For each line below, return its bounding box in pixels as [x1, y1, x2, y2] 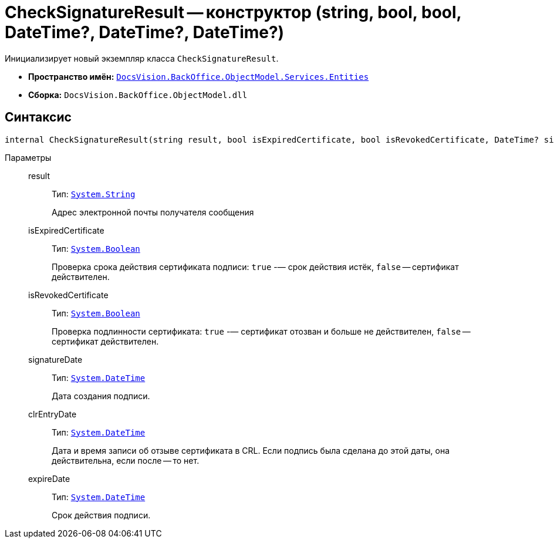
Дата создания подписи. [52, 390, 150, 401]
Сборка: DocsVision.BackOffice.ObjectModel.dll [28, 89, 248, 100]
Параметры [5, 152, 52, 163]
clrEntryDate [28, 409, 77, 419]
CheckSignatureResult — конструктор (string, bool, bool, [5, 2, 462, 22]
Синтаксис [5, 110, 72, 125]
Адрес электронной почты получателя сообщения [52, 207, 254, 217]
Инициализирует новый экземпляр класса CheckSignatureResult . [5, 53, 279, 63]
